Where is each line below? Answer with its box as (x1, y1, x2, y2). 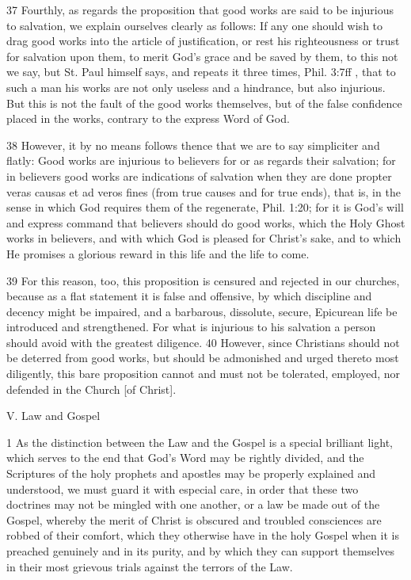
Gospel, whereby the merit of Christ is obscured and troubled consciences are (6, 511, 382, 528)
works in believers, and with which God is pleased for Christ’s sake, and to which (6, 230, 401, 246)
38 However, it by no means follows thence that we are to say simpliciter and (6, 136, 380, 153)
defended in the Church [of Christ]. (6, 380, 177, 397)
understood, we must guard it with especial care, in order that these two (6, 480, 359, 497)
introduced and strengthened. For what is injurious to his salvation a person (6, 319, 376, 335)
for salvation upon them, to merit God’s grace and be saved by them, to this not (6, 48, 398, 64)
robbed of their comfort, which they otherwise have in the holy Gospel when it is (6, 527, 399, 544)
